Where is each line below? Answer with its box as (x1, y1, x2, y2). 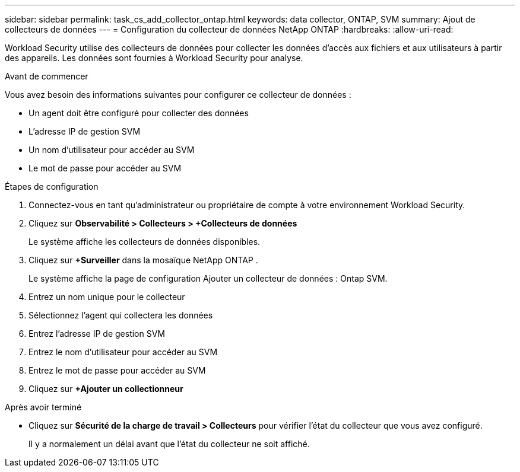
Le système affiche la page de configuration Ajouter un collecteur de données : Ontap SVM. (28, 273, 388, 283)
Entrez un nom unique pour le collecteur (28, 292, 185, 302)
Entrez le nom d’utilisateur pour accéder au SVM (28, 347, 218, 357)
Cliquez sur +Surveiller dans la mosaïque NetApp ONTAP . (28, 255, 258, 265)
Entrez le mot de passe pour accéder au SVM (28, 365, 206, 375)
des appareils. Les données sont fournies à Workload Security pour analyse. (5, 53, 303, 63)
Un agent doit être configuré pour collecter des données (28, 108, 249, 118)
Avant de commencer (5, 71, 88, 81)
